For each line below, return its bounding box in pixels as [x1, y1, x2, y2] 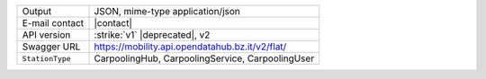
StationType [22, 54, 71, 63]
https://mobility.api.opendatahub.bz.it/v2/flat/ [94, 40, 287, 53]
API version [22, 29, 71, 40]
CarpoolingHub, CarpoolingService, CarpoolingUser [94, 52, 315, 65]
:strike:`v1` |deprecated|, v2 [94, 29, 211, 40]
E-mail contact [22, 17, 85, 29]
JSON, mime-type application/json [94, 5, 240, 17]
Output [22, 5, 52, 17]
